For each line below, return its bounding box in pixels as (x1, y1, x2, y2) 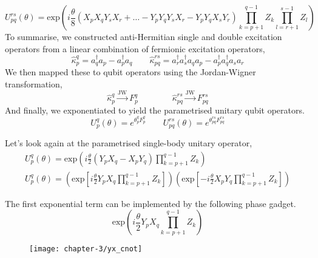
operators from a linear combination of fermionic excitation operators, (5, 42, 265, 55)
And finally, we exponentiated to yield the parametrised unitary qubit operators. (5, 103, 305, 116)
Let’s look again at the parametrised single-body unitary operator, (5, 136, 252, 149)
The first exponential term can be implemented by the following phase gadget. (5, 197, 296, 209)
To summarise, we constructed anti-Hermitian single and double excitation (5, 30, 282, 42)
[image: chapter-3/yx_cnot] (29, 245, 143, 254)
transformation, (5, 78, 63, 90)
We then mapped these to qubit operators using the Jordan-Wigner (5, 66, 256, 78)
